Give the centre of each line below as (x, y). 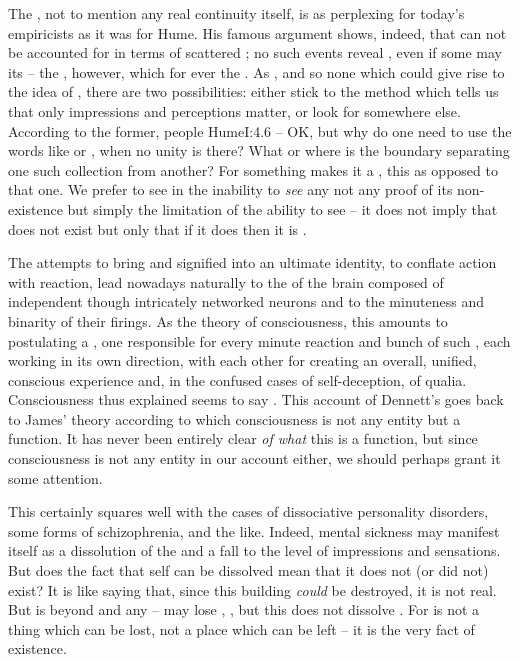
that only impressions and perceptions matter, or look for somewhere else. (234, 110)
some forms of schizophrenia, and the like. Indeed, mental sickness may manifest (254, 530)
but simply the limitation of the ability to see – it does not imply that (282, 208)
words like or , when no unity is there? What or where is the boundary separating (259, 150)
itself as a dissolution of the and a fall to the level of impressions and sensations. (254, 550)
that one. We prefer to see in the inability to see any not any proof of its (230, 189)
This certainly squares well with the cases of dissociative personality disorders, (248, 511)
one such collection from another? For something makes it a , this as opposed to (253, 169)
